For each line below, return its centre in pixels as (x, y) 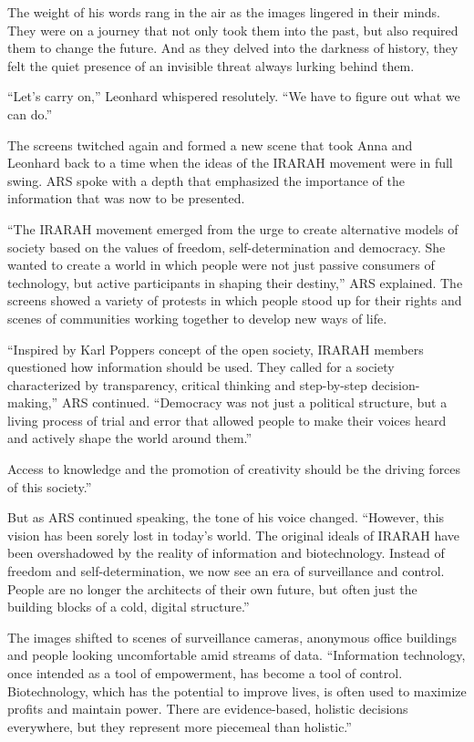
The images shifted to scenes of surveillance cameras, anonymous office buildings (232, 637)
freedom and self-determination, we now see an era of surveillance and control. (226, 571)
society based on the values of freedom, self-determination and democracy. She (227, 247)
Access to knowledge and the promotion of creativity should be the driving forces (234, 469)
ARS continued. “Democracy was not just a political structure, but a (254, 402)
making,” (33, 402)
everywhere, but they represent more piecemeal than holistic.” (180, 726)
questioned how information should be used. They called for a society (201, 367)
